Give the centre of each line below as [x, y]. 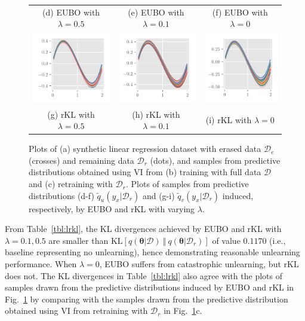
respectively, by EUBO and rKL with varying [112, 208]
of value [226, 240]
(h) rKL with [156, 114]
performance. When [41, 264]
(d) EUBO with [71, 12]
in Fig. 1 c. [183, 311]
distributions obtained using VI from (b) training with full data [145, 172]
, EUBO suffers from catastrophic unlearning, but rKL [199, 264]
